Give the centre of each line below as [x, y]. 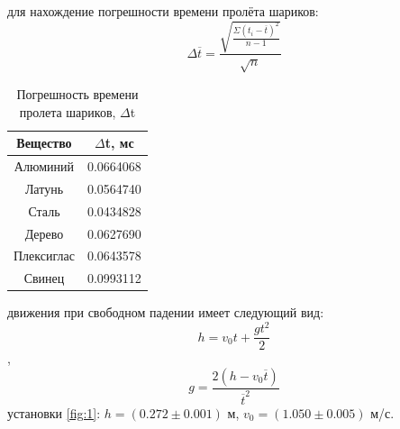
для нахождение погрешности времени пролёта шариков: [163, 11]
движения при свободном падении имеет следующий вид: [166, 312]
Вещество [44, 143]
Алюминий [44, 165]
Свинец [44, 278]
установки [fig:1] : [54, 412]
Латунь [44, 188]
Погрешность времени [77, 93]
